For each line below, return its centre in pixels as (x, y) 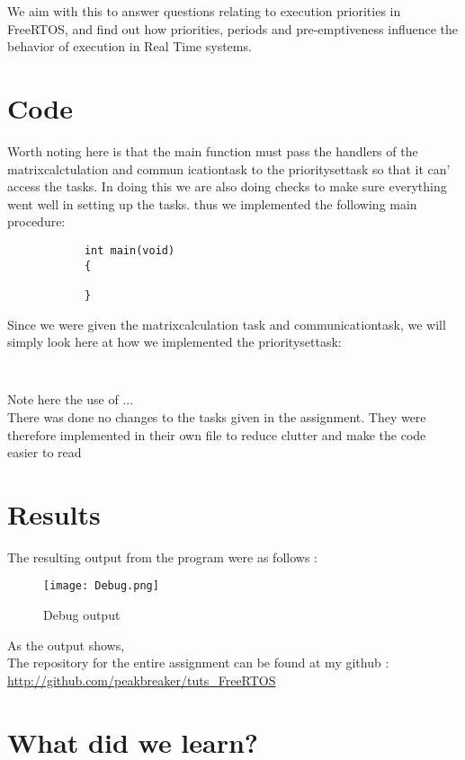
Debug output (82, 615)
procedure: (36, 221)
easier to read (45, 452)
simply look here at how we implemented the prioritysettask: (174, 342)
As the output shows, (66, 645)
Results (54, 513)
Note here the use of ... (71, 399)
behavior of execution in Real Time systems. (130, 46)
